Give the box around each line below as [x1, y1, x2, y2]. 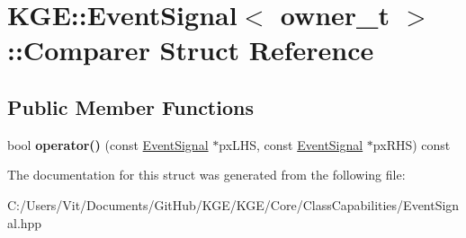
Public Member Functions [7, 93, 254, 120]
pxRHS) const [372, 135, 451, 154]
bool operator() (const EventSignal [7, 135, 209, 154]
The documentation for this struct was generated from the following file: [7, 165, 406, 184]
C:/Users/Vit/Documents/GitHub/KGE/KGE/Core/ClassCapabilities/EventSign [7, 195, 460, 214]
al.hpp [7, 213, 42, 232]
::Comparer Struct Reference [7, 31, 374, 68]
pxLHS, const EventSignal [219, 135, 363, 154]
